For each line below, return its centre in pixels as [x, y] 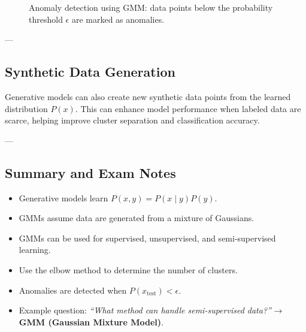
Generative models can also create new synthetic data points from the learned [148, 96]
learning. [35, 250]
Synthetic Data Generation [90, 72]
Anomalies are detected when [73, 290]
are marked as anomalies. [118, 19]
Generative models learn [63, 197]
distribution [26, 108]
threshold [46, 19]
